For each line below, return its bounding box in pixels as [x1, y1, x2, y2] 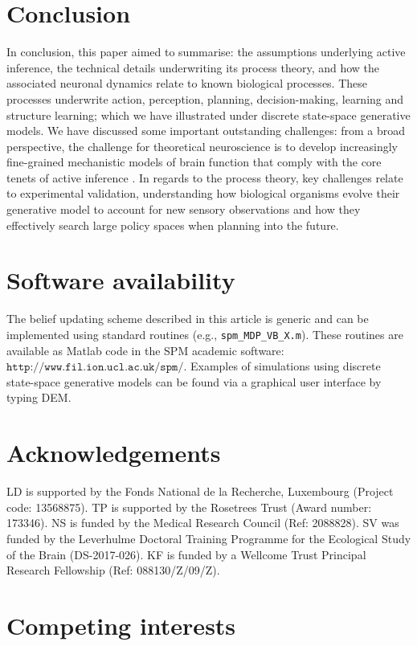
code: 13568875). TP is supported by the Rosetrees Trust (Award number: [6, 498, 372, 515]
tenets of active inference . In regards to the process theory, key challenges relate [6, 169, 403, 186]
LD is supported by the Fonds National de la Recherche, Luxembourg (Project [6, 483, 394, 500]
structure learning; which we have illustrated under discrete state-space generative [6, 106, 411, 123]
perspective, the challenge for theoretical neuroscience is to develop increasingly [6, 137, 398, 154]
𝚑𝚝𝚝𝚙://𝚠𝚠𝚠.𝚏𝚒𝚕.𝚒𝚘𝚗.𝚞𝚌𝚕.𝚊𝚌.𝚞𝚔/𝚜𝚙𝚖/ [6, 362, 184, 374]
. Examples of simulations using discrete [183, 358, 381, 374]
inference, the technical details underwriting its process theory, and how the [6, 59, 380, 76]
